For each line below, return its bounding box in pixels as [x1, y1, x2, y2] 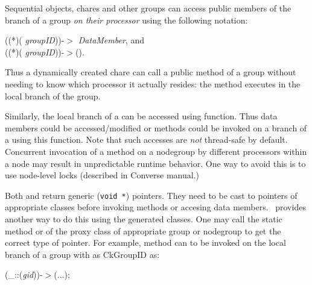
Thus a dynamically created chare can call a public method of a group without [5, 66, 296, 78]
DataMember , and [78, 34, 144, 46]
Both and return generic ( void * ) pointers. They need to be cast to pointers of [5, 189, 298, 201]
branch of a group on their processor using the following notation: [5, 13, 248, 26]
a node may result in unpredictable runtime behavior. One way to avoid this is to [5, 157, 306, 169]
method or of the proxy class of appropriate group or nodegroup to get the [5, 224, 281, 237]
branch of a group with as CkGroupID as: [5, 248, 160, 260]
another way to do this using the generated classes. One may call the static [5, 212, 282, 225]
